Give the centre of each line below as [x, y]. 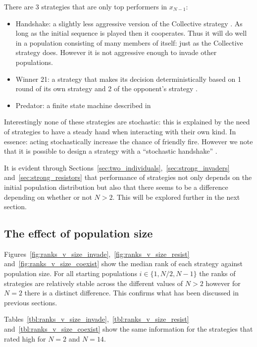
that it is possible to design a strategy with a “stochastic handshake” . [111, 151]
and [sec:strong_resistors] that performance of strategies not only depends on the [128, 177]
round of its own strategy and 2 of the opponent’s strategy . [106, 88]
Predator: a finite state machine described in [83, 105]
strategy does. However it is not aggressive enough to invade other [116, 52]
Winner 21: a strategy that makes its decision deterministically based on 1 [128, 79]
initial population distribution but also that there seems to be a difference [116, 187]
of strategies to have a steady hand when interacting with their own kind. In [120, 131]
